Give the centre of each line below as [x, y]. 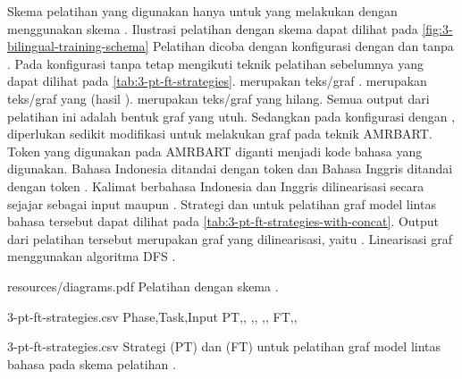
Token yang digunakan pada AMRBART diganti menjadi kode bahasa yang [215, 151]
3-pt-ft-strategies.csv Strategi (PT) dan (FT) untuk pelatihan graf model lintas [224, 346]
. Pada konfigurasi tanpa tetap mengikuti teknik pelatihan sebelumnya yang [215, 63]
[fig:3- [437, 28]
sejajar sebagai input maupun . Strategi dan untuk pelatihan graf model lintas [222, 203]
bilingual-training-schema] [78, 46]
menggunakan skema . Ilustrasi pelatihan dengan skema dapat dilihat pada [213, 28]
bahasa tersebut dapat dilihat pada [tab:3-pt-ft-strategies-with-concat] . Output [223, 221]
